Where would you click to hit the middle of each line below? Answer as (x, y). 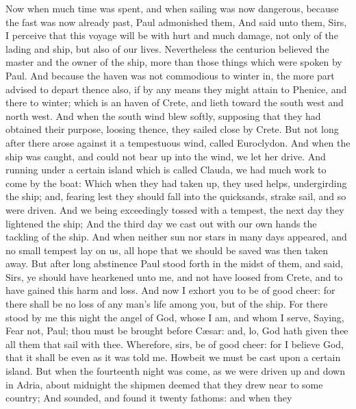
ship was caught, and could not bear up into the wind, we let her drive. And (166, 156)
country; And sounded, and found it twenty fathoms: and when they (149, 398)
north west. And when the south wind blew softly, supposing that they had (163, 115)
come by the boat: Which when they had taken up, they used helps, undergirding (176, 183)
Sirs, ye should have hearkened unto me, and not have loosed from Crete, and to (174, 276)
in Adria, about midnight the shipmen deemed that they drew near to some (164, 384)
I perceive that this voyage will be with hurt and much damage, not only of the (172, 35)
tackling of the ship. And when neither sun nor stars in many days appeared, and (176, 237)
